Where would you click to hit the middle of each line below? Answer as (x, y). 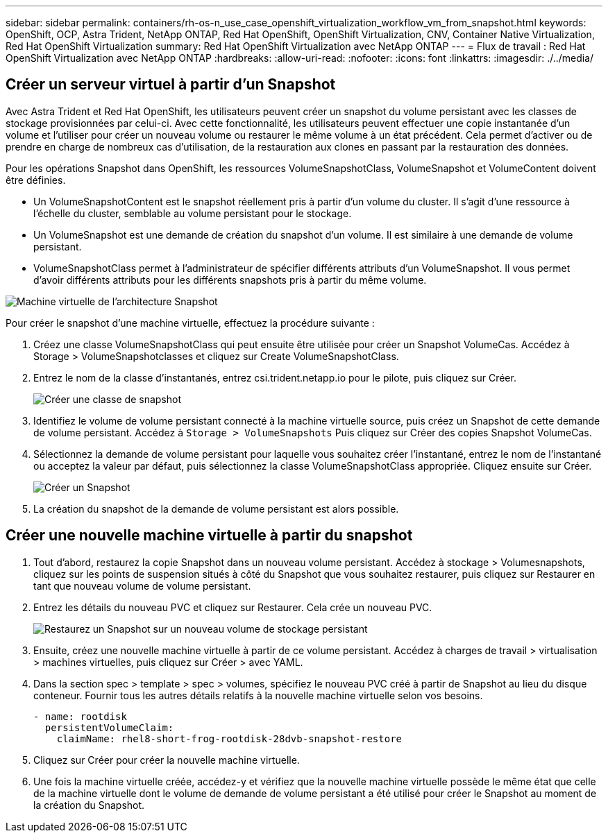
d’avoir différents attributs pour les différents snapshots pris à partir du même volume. (230, 280)
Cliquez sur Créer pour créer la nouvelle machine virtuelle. (167, 760)
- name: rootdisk (80, 716)
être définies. (36, 180)
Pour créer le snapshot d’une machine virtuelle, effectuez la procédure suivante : (190, 323)
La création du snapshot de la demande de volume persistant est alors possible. (216, 508)
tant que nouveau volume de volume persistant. (142, 585)
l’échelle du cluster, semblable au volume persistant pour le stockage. (193, 213)
